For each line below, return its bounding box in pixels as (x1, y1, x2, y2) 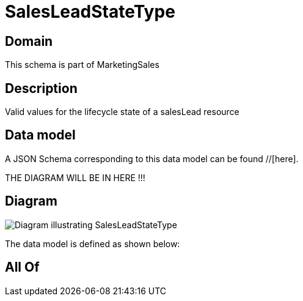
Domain (5, 33, 53, 49)
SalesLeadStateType (5, 1, 175, 22)
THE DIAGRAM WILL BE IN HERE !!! (5, 172, 145, 183)
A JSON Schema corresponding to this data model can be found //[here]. (5, 153, 299, 164)
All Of (5, 259, 40, 275)
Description (5, 80, 78, 96)
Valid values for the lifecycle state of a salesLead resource (5, 106, 239, 117)
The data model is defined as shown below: (5, 238, 180, 249)
